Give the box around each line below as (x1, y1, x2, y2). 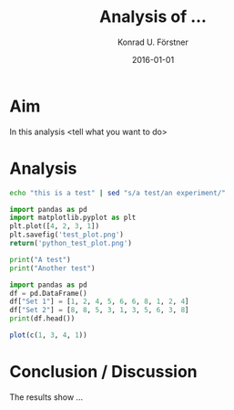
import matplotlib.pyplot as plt (9, 213, 137, 223)
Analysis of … (99, 6, 207, 27)
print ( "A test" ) (9, 255, 71, 264)
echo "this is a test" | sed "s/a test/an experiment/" (9, 188, 226, 197)
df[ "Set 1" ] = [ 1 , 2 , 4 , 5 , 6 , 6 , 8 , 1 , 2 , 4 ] (9, 297, 189, 307)
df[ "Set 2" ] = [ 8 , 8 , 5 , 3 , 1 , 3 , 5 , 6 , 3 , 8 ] (9, 306, 189, 315)
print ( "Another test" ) (9, 263, 96, 273)
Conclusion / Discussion (9, 362, 198, 383)
